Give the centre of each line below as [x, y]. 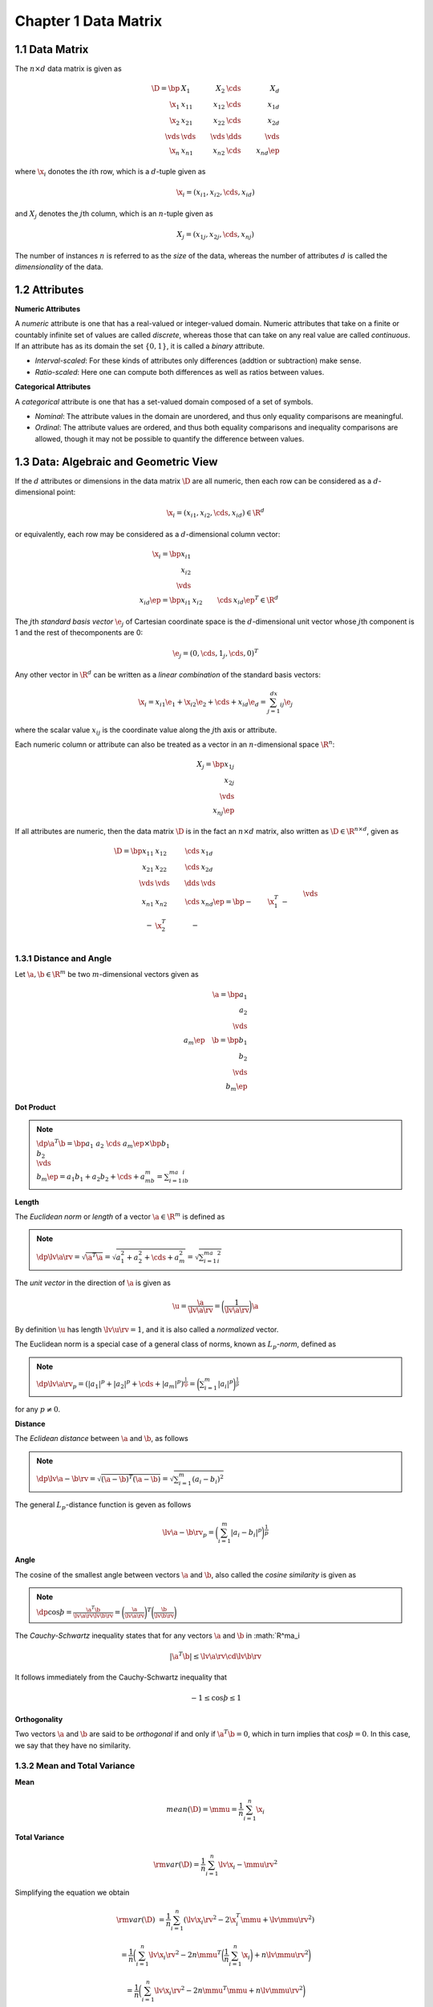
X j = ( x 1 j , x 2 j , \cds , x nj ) [215, 235]
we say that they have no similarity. [73, 1745]
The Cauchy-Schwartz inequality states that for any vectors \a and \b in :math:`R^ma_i [157, 1635]
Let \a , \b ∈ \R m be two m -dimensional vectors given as [107, 974]
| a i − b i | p [246, 1533]
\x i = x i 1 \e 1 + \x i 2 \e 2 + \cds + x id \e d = [202, 702]
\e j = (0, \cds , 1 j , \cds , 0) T [216, 653]
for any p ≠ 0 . [38, 1409]
